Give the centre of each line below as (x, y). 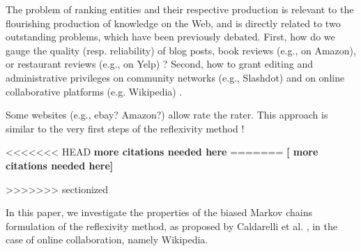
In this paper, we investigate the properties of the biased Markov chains (159, 212)
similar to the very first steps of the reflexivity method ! (125, 128)
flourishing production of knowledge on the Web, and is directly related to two (173, 23)
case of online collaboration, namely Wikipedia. (107, 239)
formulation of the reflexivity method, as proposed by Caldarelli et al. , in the (171, 226)
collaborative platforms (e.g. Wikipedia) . (94, 91)
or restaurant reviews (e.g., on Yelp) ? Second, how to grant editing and (159, 64)
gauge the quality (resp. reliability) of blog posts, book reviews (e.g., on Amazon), (181, 50)
